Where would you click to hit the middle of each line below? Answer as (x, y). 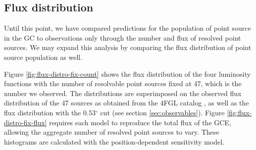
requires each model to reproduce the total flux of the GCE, (140, 122)
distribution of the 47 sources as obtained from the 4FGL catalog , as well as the (127, 103)
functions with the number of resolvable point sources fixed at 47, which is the (123, 83)
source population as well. (43, 57)
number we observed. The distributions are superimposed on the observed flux (123, 93)
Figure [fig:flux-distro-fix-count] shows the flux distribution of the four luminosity (127, 74)
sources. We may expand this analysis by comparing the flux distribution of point (128, 47)
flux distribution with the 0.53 (50, 112)
